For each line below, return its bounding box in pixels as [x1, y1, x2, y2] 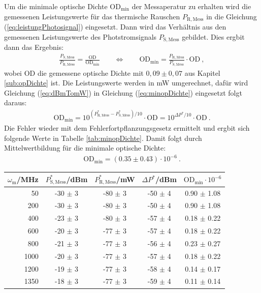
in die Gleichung [206, 11, 257, 21]
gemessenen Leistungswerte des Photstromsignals [4, 31, 157, 42]
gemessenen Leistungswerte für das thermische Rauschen [4, 11, 180, 21]
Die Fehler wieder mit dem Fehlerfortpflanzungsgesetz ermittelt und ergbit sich [4, 123, 250, 133]
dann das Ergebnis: [4, 42, 64, 52]
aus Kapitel [184, 67, 220, 78]
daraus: [4, 97, 27, 108]
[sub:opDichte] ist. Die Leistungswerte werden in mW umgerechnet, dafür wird [4, 77, 248, 88]
